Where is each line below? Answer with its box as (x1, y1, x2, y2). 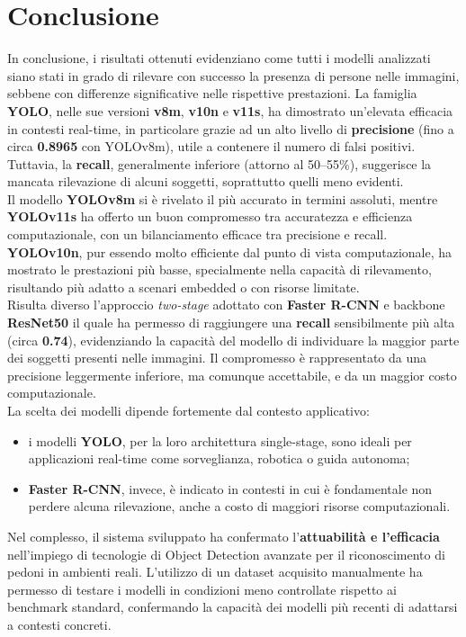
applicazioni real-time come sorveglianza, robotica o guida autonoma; (28, 449, 410, 468)
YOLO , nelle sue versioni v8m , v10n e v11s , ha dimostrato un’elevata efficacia (7, 101, 453, 120)
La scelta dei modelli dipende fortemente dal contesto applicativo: (7, 401, 370, 419)
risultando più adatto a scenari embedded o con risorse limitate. (7, 277, 360, 296)
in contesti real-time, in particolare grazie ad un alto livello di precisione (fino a (7, 119, 454, 138)
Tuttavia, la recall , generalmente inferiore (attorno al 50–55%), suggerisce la (7, 154, 432, 173)
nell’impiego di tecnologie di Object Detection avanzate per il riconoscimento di (7, 544, 445, 563)
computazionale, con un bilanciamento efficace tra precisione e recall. (7, 225, 388, 244)
